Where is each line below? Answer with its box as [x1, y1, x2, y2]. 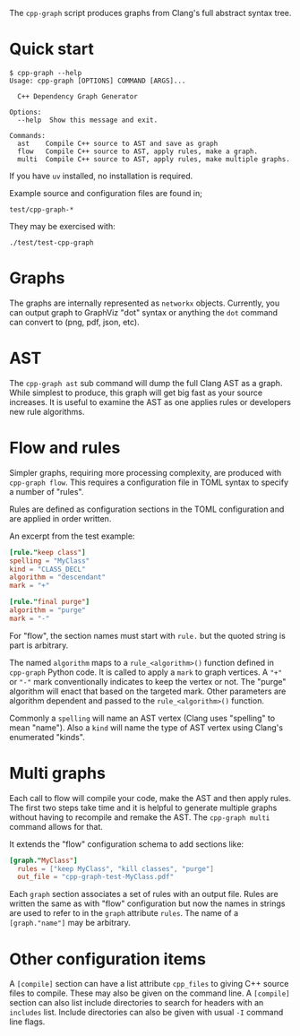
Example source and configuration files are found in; [9, 187, 203, 198]
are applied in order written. [9, 513, 112, 523]
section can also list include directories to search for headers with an [9, 997, 264, 1008]
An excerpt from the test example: [9, 531, 135, 541]
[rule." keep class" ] [9, 548, 87, 557]
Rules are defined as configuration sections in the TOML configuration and [9, 504, 285, 514]
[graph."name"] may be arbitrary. [9, 918, 132, 928]
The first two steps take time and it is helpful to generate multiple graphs [9, 802, 278, 813]
